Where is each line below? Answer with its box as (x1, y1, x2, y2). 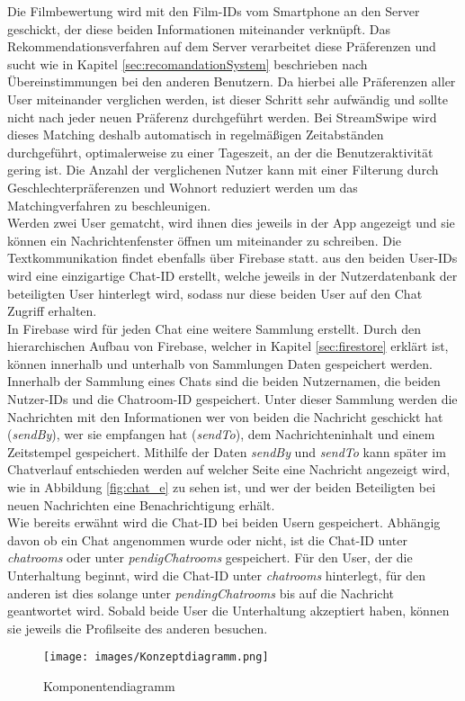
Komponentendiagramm (43, 677, 175, 696)
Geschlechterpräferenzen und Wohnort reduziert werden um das (7, 177, 358, 196)
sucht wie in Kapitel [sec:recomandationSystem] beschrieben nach (7, 54, 368, 73)
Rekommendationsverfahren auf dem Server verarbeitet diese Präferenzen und (7, 37, 436, 56)
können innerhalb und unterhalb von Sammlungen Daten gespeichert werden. (7, 354, 433, 373)
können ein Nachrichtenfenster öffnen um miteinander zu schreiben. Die (7, 230, 402, 249)
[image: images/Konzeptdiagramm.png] (43, 651, 269, 664)
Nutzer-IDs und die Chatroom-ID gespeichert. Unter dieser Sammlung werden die (7, 390, 458, 409)
